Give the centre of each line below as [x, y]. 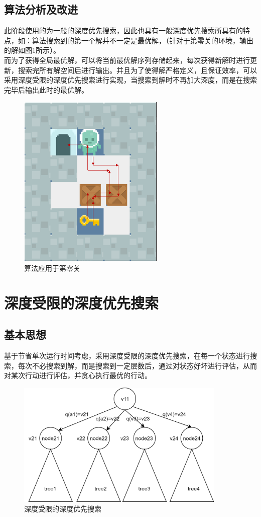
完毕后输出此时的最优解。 [46, 89]
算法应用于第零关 [52, 268]
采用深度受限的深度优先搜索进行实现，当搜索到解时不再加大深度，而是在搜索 [130, 80]
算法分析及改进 [41, 9]
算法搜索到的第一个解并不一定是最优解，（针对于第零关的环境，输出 [143, 40]
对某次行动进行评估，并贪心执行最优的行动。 [78, 375]
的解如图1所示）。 [32, 50]
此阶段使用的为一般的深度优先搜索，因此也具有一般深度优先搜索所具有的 [123, 30]
